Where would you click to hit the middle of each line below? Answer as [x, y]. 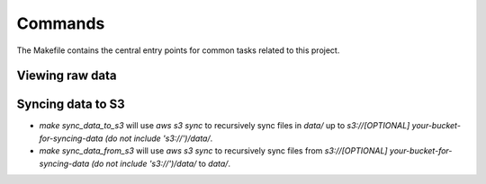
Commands [61, 23]
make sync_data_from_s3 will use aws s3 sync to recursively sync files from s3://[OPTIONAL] [213, 151]
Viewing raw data [67, 76]
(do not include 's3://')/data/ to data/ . [161, 163]
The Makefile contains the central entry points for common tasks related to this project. [178, 50]
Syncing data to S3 [71, 105]
